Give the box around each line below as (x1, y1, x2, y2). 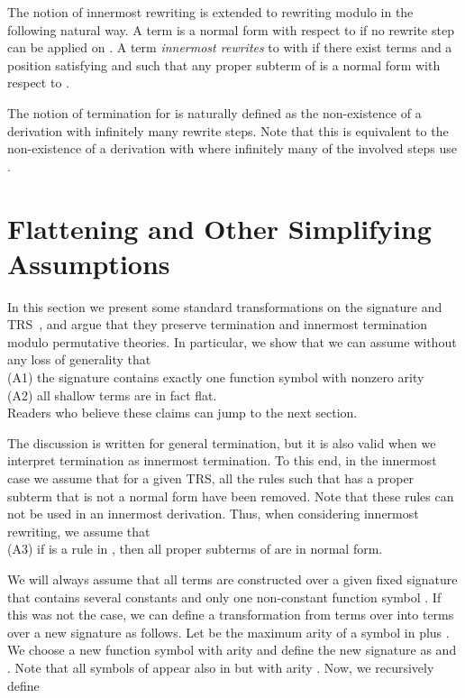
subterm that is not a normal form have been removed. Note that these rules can (7, 486, 454, 505)
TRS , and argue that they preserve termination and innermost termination (7, 315, 428, 334)
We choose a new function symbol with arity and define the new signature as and (7, 640, 457, 659)
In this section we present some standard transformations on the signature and (7, 297, 442, 316)
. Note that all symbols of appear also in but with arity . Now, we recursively (7, 657, 434, 676)
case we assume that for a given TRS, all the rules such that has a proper (7, 469, 415, 487)
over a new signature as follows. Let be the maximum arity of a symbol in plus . (7, 622, 450, 641)
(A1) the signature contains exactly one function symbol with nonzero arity (7, 368, 424, 387)
